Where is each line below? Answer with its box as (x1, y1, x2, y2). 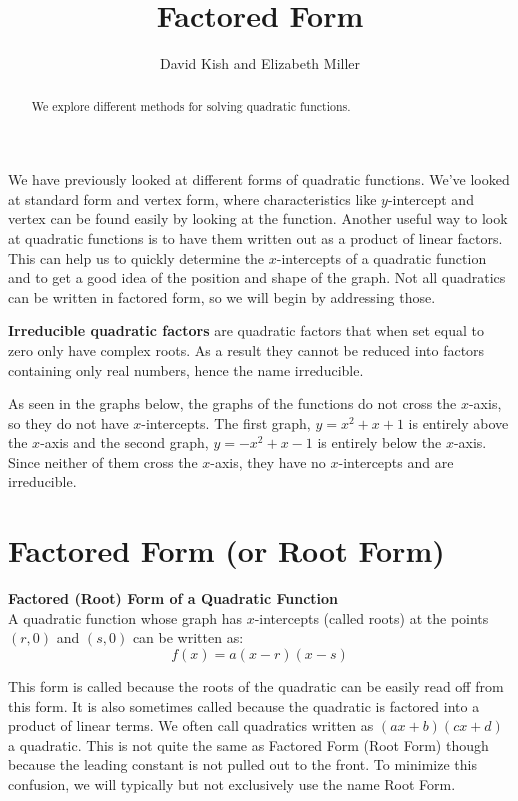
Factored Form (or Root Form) (8, 530, 445, 571)
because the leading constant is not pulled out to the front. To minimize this (8, 754, 477, 775)
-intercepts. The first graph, (141, 412, 311, 433)
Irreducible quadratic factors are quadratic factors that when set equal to (8, 320, 484, 341)
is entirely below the (317, 432, 442, 453)
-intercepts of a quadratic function (276, 247, 487, 268)
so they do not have (8, 412, 129, 433)
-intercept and (387, 188, 474, 209)
